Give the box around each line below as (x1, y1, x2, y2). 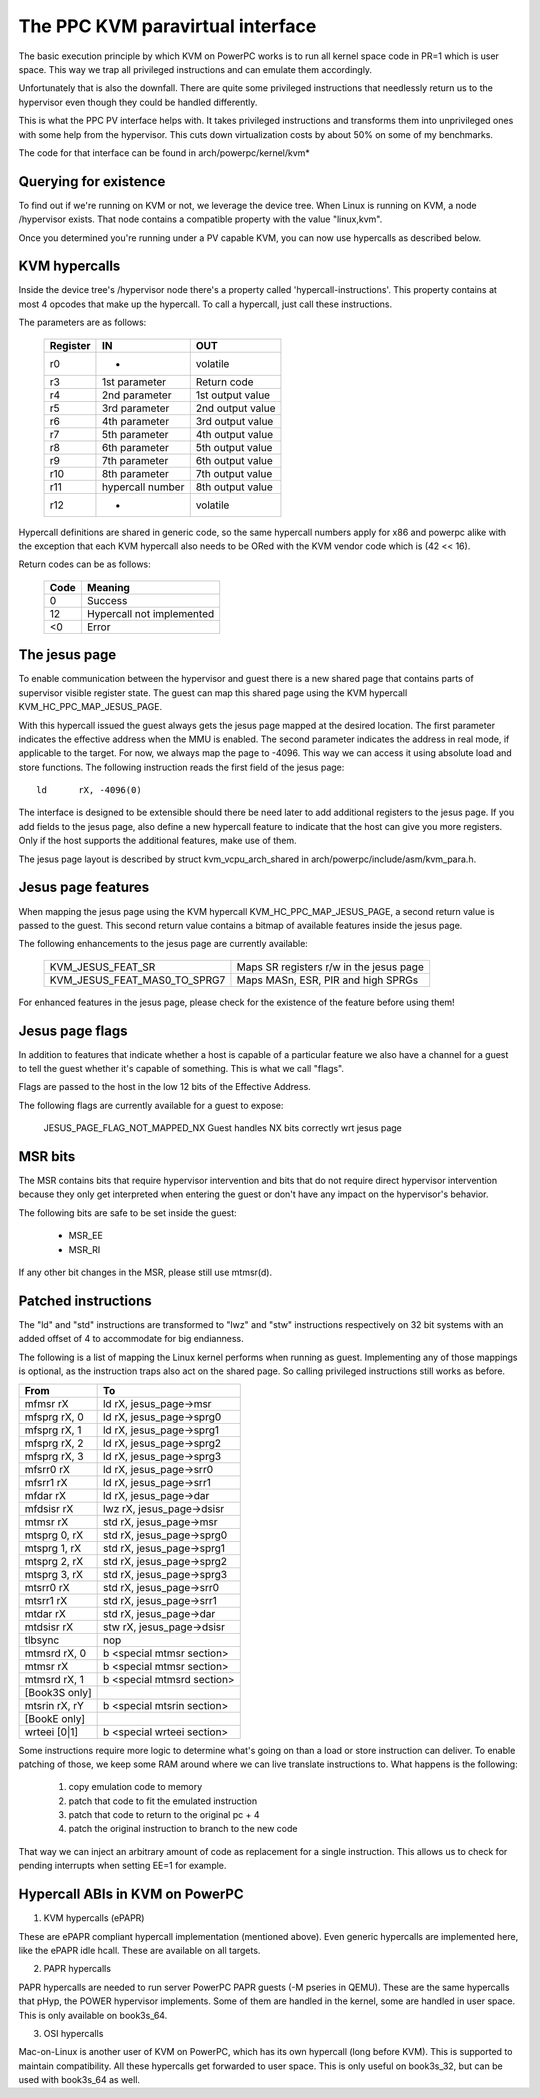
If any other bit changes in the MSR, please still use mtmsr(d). (18, 1266, 273, 1279)
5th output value (195, 440, 273, 454)
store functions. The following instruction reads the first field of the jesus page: (18, 761, 345, 773)
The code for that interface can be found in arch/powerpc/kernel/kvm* (18, 146, 310, 159)
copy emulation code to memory (68, 1781, 203, 1793)
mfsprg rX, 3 (24, 1449, 84, 1463)
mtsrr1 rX (24, 1593, 68, 1607)
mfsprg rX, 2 (24, 1436, 84, 1450)
